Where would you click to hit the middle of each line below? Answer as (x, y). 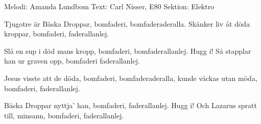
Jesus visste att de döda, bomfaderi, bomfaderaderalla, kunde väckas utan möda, (131, 78)
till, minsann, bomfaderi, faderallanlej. (64, 115)
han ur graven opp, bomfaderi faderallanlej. (72, 61)
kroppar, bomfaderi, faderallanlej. (57, 34)
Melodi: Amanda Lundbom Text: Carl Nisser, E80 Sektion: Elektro (109, 6)
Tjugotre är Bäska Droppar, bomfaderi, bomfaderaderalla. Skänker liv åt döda (127, 23)
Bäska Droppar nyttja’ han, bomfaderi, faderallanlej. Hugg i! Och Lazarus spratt (131, 105)
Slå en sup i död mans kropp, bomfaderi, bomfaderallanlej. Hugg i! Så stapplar (128, 50)
